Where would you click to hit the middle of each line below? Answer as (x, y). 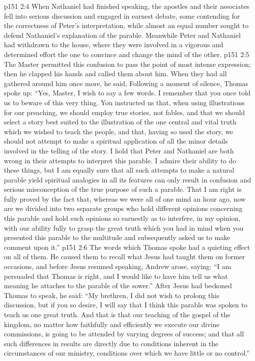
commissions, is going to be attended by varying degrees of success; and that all (124, 334)
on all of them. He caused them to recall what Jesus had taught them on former (125, 256)
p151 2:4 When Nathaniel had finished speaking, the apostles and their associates (127, 6)
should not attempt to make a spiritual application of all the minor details (116, 141)
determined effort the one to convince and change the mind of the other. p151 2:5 (127, 54)
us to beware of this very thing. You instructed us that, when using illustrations (124, 102)
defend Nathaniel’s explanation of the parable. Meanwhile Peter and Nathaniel (122, 35)
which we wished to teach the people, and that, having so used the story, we (119, 131)
